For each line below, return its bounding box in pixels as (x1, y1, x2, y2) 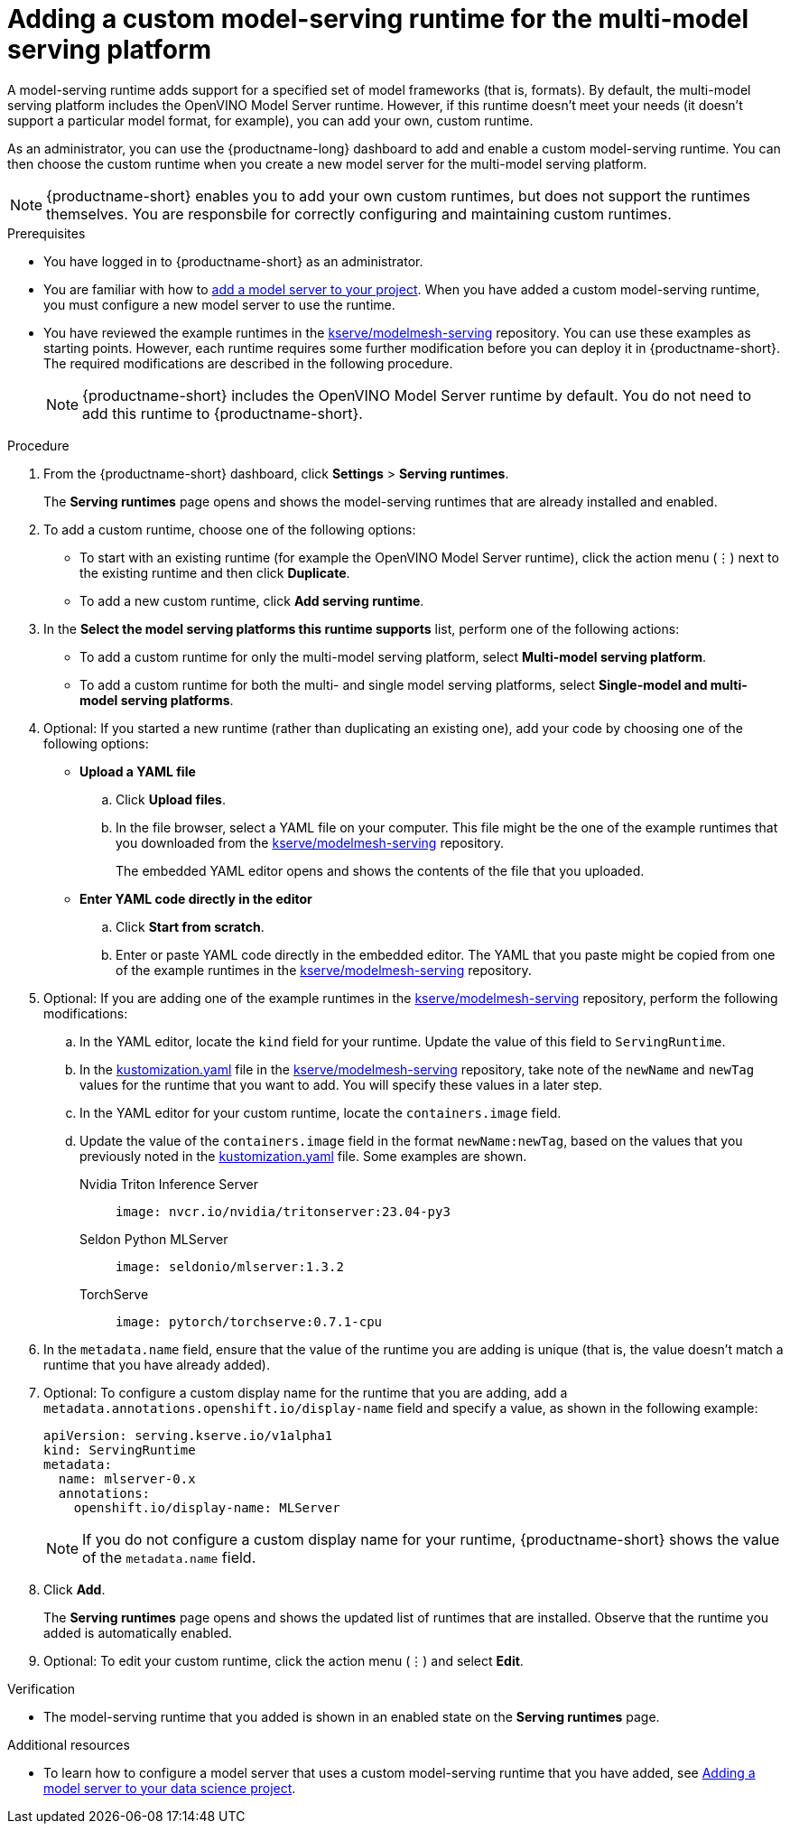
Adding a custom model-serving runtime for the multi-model (7, 4, 749, 34)
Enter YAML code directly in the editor (79, 890, 312, 906)
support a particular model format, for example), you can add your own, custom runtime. (7, 112, 534, 128)
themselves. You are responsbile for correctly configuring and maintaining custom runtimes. (46, 204, 672, 223)
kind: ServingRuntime (43, 1442, 196, 1457)
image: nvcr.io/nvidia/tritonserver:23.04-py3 (116, 1204, 451, 1219)
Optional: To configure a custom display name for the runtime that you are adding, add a (43, 1384, 568, 1400)
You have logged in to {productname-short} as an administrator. (43, 253, 423, 269)
